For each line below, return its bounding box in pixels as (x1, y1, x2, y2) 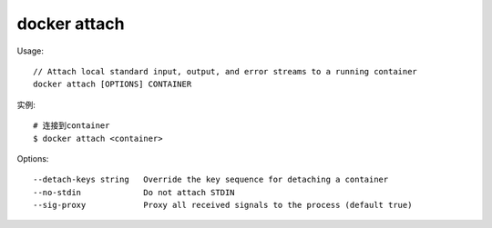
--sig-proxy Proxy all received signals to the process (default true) (33, 200, 413, 211)
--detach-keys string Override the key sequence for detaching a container (33, 174, 389, 185)
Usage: (16, 45, 45, 56)
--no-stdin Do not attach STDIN (33, 187, 236, 197)
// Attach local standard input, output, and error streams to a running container (33, 66, 418, 76)
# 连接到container (33, 121, 110, 131)
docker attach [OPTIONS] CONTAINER (33, 79, 192, 90)
